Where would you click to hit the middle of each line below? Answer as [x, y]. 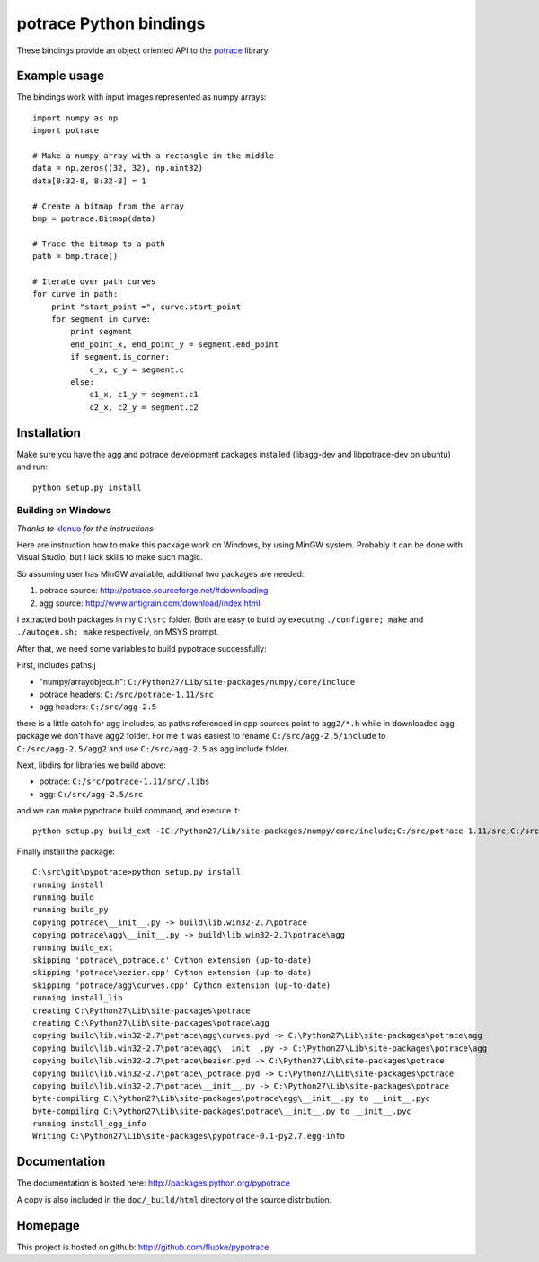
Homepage [48, 1226]
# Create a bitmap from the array [108, 206]
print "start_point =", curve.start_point [146, 307]
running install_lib [78, 998]
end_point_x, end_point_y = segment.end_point [175, 344]
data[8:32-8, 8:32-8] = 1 [90, 181]
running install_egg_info [90, 1124]
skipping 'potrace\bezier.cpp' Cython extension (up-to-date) [172, 973]
